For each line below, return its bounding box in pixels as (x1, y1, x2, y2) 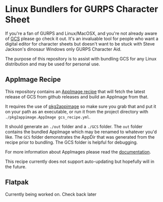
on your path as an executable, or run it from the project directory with (5, 108, 149, 114)
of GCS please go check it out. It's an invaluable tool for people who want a (5, 36, 159, 42)
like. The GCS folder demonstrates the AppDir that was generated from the (5, 134, 155, 140)
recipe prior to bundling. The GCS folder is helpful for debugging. (5, 139, 138, 145)
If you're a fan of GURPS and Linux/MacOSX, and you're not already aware (5, 30, 158, 36)
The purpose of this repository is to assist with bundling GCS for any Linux (5, 55, 157, 61)
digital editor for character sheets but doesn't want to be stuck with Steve (5, 41, 155, 47)
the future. (5, 163, 27, 169)
